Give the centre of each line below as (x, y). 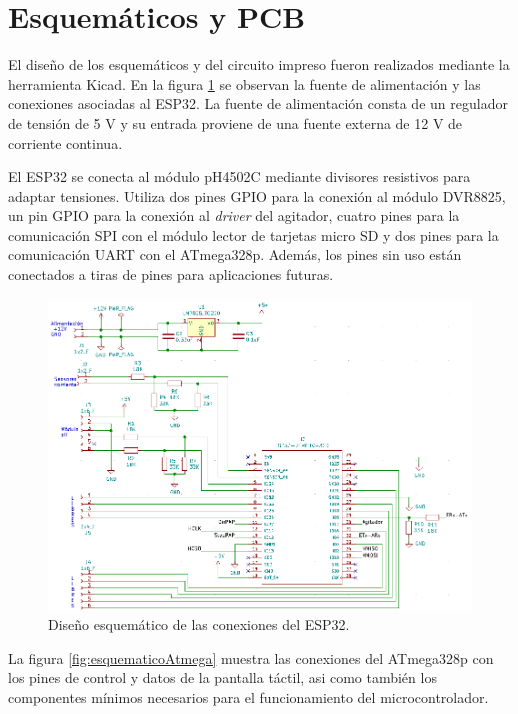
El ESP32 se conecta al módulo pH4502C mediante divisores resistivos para (239, 176)
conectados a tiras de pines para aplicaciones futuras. (171, 274)
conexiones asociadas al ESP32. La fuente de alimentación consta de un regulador (258, 103)
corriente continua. (65, 142)
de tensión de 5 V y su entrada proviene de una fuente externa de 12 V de (235, 122)
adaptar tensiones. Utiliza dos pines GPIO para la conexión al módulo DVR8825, (257, 195)
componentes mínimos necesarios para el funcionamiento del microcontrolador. (248, 696)
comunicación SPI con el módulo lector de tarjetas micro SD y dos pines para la (253, 234)
